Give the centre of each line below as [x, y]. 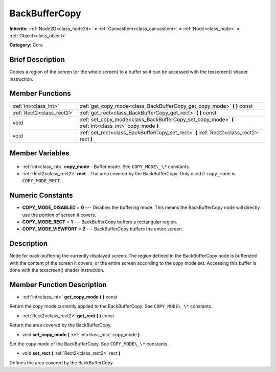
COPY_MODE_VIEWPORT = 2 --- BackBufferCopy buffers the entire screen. [103, 229]
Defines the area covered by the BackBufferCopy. [62, 362]
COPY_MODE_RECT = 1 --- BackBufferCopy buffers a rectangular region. [100, 222]
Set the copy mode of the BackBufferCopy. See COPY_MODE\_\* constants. [89, 344]
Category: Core [26, 45]
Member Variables [39, 153]
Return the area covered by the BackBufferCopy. [61, 325]
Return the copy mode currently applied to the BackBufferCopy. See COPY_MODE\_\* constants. [111, 306]
